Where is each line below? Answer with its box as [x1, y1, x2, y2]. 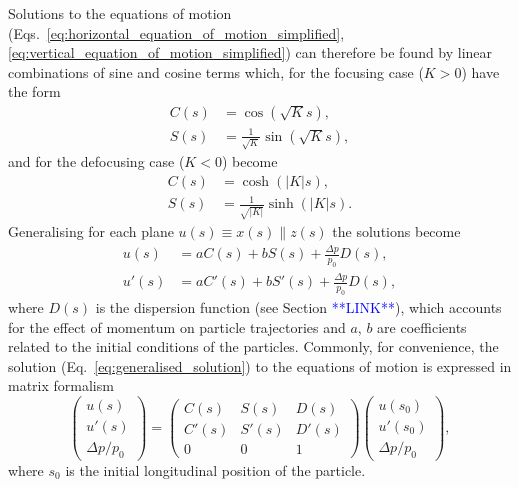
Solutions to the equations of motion [8, 3, 232, 23]
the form [8, 81, 61, 102]
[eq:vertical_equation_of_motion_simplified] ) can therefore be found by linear [8, 42, 493, 63]
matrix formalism [8, 375, 114, 396]
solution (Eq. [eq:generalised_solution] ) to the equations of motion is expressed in [8, 355, 512, 376]
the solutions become [332, 221, 461, 242]
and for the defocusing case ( [8, 151, 185, 172]
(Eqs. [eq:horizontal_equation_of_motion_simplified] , [8, 22, 345, 43]
